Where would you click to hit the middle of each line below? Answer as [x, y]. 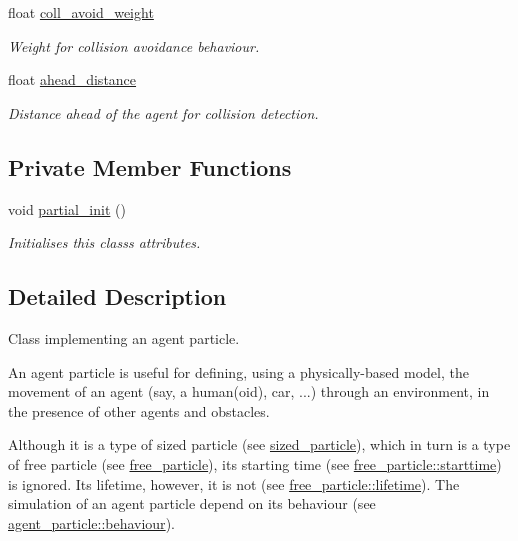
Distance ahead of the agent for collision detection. [163, 112]
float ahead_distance [72, 79]
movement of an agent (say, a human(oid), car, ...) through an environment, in [249, 391]
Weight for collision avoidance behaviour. [134, 45]
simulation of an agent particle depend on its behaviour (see [192, 503]
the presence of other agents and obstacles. [139, 410]
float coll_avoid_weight [81, 12]
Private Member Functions [150, 166]
